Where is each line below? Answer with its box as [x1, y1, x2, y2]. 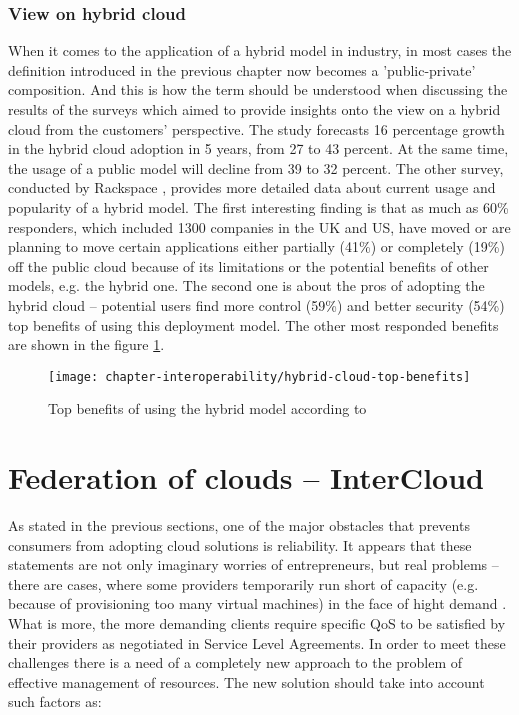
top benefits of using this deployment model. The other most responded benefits [8, 314, 499, 335]
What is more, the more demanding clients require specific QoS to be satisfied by [8, 613, 506, 634]
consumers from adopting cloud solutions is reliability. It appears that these [8, 534, 472, 555]
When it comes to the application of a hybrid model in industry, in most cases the [8, 40, 512, 61]
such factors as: [8, 691, 102, 712]
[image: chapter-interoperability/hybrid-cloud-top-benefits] [48, 369, 471, 384]
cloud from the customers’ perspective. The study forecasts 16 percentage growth [8, 118, 505, 139]
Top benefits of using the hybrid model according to [48, 398, 367, 419]
